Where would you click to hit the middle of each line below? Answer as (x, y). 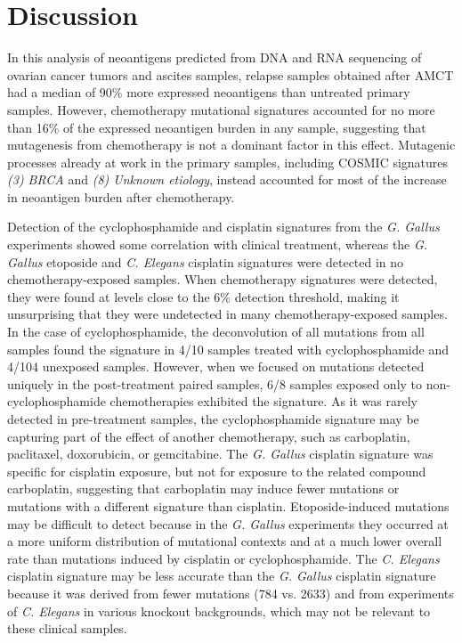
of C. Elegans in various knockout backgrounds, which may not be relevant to (219, 610)
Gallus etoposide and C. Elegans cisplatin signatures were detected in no (206, 261)
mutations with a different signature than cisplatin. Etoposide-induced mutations (228, 505)
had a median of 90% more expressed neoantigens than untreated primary (209, 92)
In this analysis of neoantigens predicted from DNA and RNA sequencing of (215, 57)
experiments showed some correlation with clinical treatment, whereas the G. (218, 244)
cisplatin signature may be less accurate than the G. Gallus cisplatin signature (222, 576)
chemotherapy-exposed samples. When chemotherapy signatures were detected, (223, 279)
